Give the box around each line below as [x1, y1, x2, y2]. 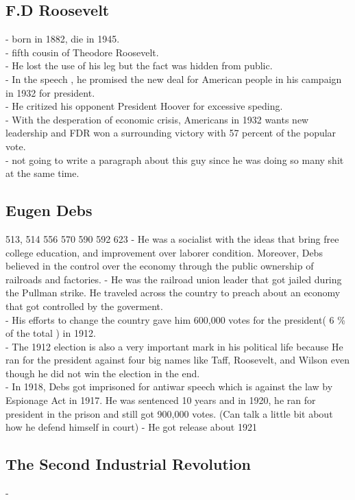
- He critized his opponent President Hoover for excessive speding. [5, 99, 283, 113]
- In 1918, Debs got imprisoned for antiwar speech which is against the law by [5, 379, 333, 394]
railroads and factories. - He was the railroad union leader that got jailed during [5, 272, 342, 286]
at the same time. [5, 166, 79, 180]
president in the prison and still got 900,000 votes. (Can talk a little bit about [5, 406, 333, 420]
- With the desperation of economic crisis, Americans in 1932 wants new [5, 112, 309, 126]
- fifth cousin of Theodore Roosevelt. [5, 45, 159, 59]
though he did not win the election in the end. [5, 366, 200, 380]
